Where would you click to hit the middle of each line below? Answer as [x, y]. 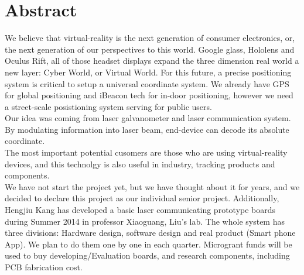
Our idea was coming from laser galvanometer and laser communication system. [148, 118]
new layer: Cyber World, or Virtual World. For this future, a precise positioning [148, 72]
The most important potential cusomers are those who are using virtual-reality [146, 152]
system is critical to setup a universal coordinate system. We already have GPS [147, 83]
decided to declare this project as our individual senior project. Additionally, [142, 198]
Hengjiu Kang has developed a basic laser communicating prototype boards [140, 210]
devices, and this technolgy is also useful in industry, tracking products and [140, 164]
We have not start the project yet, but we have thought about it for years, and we [152, 186]
